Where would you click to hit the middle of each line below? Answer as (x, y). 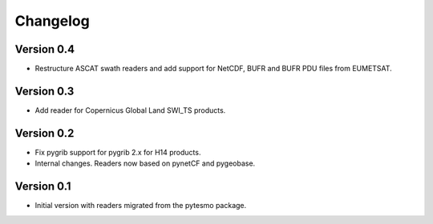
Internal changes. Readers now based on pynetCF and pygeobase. (145, 163)
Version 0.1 (43, 187)
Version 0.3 (45, 91)
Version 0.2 (45, 133)
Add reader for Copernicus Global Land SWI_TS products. (130, 110)
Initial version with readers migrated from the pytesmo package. (141, 206)
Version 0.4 (45, 49)
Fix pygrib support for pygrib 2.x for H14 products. (118, 152)
